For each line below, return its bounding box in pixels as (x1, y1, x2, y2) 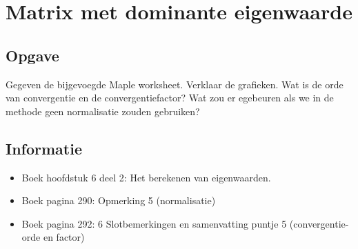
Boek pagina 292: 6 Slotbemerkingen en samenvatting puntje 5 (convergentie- (21, 216, 349, 230)
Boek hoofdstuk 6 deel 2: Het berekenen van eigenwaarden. (21, 170, 271, 184)
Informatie (6, 137, 82, 159)
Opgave (6, 44, 59, 66)
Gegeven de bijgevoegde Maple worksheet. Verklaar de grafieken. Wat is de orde (6, 77, 344, 91)
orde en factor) (21, 230, 85, 244)
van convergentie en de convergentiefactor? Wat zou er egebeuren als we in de (6, 90, 334, 105)
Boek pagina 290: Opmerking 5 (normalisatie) (21, 193, 216, 208)
